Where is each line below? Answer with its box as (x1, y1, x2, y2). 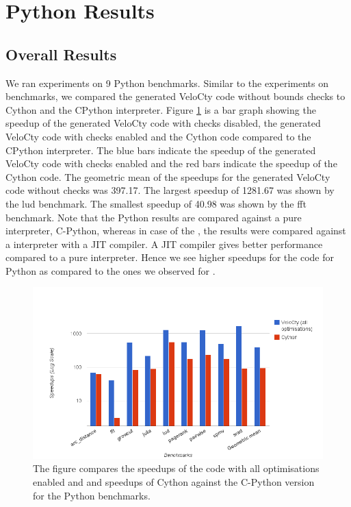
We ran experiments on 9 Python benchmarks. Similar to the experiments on (5, 75, 328, 90)
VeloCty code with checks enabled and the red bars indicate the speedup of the (5, 156, 337, 171)
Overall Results (5, 43, 117, 64)
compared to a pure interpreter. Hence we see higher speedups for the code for (5, 250, 335, 264)
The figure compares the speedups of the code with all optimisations (33, 461, 320, 475)
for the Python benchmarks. (33, 488, 151, 502)
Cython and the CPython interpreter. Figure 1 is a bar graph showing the (5, 102, 316, 116)
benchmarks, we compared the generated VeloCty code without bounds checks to (5, 89, 346, 103)
